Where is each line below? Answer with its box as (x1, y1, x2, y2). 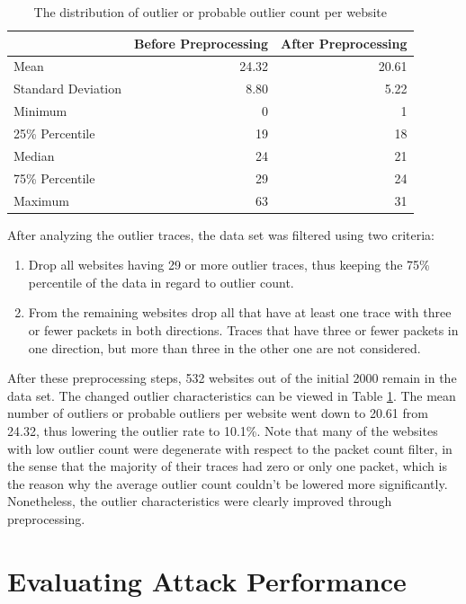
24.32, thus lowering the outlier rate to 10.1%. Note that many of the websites (7, 421, 438, 440)
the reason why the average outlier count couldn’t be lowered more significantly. (7, 474, 448, 493)
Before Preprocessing (134, 33, 269, 52)
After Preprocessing (281, 33, 408, 52)
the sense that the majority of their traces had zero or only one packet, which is (7, 457, 447, 475)
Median (13, 146, 55, 164)
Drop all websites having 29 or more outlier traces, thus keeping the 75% (28, 255, 430, 274)
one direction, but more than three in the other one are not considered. (28, 338, 421, 357)
